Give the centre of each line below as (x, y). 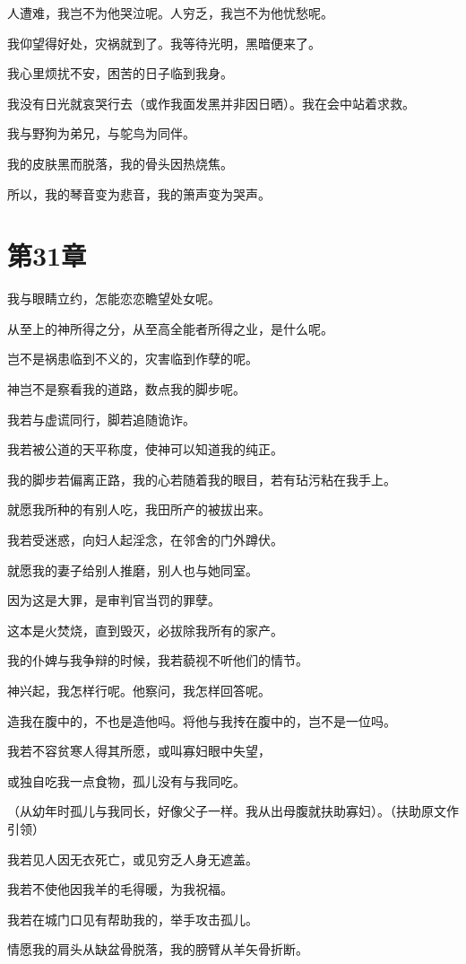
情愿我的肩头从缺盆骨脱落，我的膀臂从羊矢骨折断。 (158, 949)
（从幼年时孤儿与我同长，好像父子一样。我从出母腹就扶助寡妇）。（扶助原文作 (233, 811)
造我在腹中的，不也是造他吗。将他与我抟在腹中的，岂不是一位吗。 (202, 720)
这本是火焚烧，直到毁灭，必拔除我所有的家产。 (145, 630)
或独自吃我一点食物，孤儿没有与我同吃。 (126, 780)
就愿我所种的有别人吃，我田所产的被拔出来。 (139, 509)
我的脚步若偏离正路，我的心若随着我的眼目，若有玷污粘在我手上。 (202, 479)
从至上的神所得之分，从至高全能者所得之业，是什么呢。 (170, 328)
